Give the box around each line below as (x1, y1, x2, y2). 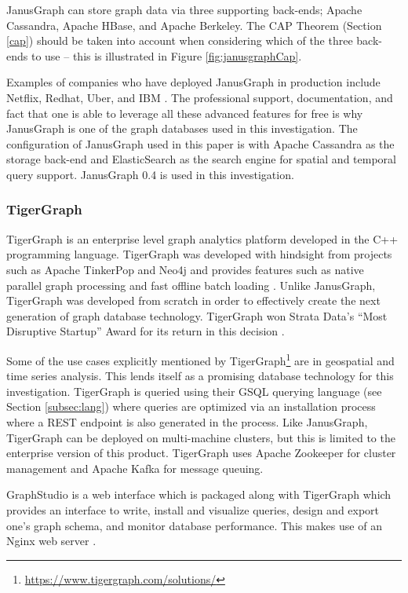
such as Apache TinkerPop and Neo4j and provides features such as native (6, 261, 364, 277)
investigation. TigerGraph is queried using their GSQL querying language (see (6, 383, 382, 399)
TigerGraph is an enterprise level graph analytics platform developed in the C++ (6, 230, 399, 247)
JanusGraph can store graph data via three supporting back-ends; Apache (6, 2, 362, 17)
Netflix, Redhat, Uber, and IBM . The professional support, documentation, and (6, 89, 393, 105)
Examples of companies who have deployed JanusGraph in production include (6, 74, 381, 90)
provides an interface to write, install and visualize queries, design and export (6, 501, 380, 518)
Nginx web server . (6, 533, 97, 549)
